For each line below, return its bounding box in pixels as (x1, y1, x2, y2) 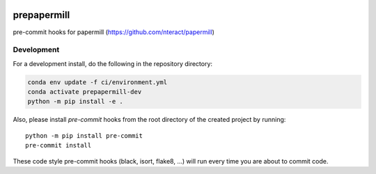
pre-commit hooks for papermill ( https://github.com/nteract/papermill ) (13, 28, 215, 36)
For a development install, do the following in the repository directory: (13, 59, 212, 68)
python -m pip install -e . (27, 97, 123, 106)
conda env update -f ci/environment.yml (27, 78, 167, 86)
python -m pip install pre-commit (25, 132, 143, 139)
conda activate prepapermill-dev (27, 88, 142, 96)
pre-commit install (25, 141, 92, 150)
